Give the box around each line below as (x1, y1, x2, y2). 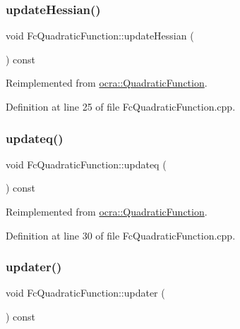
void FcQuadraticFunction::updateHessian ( (6, 28, 194, 43)
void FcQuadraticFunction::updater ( (6, 285, 165, 300)
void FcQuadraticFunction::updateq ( (6, 156, 167, 171)
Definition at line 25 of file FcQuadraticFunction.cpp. (6, 99, 236, 113)
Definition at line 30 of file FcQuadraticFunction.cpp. (6, 228, 236, 242)
